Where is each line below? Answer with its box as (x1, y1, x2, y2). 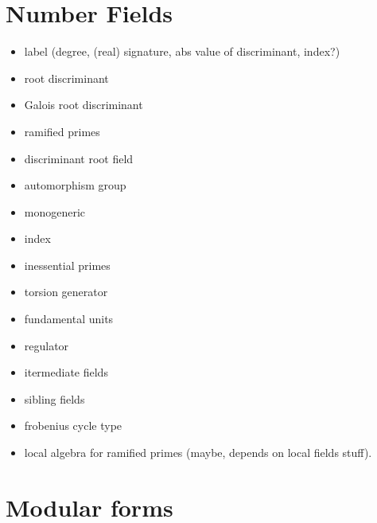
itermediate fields (24, 364, 108, 381)
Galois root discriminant (24, 96, 143, 113)
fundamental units (24, 310, 114, 327)
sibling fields (24, 390, 85, 407)
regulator (24, 337, 69, 353)
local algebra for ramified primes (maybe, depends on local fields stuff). (24, 444, 372, 461)
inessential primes (24, 256, 111, 273)
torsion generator (24, 283, 108, 300)
